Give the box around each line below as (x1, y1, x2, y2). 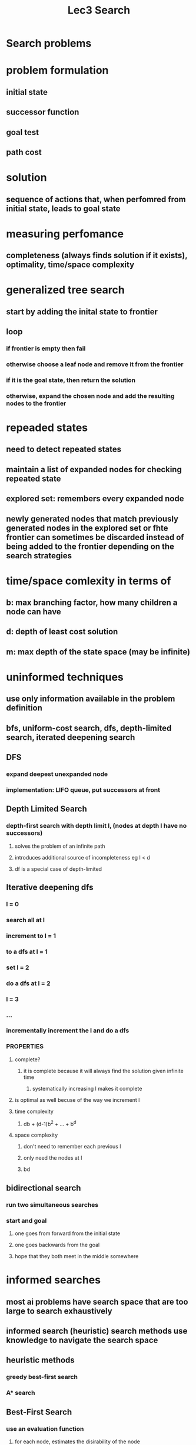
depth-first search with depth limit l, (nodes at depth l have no (6, 822, 187, 830)
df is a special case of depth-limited (14, 865, 102, 873)
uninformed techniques (6, 670, 124, 684)
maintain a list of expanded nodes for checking (6, 464, 182, 475)
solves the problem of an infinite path (14, 842, 105, 850)
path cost (6, 147, 42, 157)
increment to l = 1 (6, 931, 57, 940)
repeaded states (6, 421, 88, 434)
